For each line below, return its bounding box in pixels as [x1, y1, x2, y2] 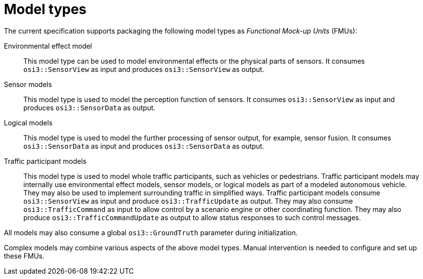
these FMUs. [4, 251, 45, 260]
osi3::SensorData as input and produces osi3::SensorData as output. [23, 141, 264, 150]
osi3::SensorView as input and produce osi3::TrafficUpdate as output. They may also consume [23, 196, 353, 205]
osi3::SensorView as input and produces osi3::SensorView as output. [23, 65, 264, 73]
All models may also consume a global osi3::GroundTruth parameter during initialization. [4, 228, 298, 237]
